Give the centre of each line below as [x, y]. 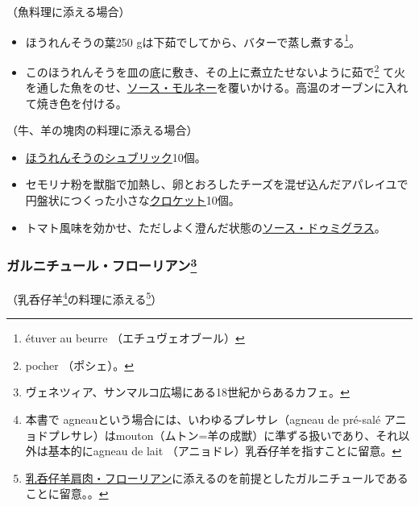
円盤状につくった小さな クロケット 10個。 [133, 200]
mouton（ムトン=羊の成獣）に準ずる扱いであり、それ [257, 435]
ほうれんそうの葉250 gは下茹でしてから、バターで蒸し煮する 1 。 [193, 40]
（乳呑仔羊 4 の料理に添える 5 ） [85, 297]
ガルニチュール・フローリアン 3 [102, 265]
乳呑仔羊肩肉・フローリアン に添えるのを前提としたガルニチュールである [217, 477]
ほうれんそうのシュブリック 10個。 [116, 157]
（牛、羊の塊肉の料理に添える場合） [102, 130]
